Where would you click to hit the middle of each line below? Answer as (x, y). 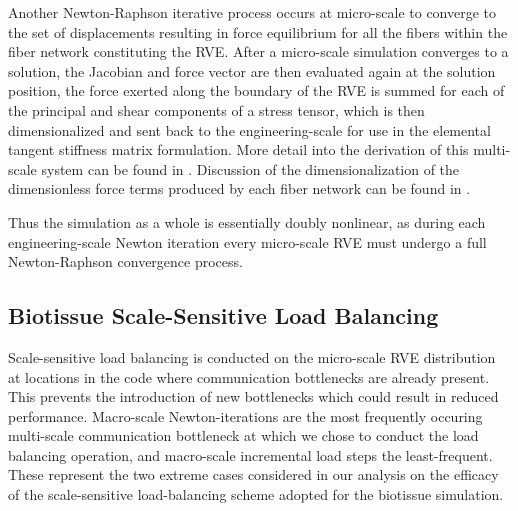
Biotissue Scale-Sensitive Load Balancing (223, 315)
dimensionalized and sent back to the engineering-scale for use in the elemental (249, 129)
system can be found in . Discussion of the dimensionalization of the (250, 168)
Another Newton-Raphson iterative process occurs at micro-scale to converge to (252, 12)
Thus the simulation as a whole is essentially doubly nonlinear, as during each (247, 221)
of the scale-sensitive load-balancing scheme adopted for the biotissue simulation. (256, 494)
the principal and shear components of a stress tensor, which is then (216, 109)
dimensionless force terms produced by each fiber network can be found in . (239, 188)
